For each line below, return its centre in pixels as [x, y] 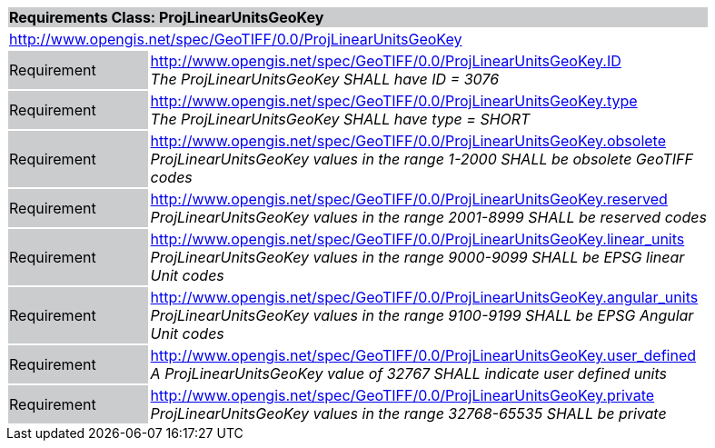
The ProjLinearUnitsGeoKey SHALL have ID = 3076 [325, 79]
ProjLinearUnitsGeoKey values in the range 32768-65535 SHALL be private [408, 413]
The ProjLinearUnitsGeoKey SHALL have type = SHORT [340, 119]
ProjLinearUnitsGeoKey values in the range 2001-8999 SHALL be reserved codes [428, 217]
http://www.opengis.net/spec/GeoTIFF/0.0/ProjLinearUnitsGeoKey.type [394, 101]
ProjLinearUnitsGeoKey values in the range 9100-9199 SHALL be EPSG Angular [422, 315]
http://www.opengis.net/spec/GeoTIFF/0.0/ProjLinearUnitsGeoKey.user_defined [423, 355]
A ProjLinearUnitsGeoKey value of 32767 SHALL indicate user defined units [409, 373]
